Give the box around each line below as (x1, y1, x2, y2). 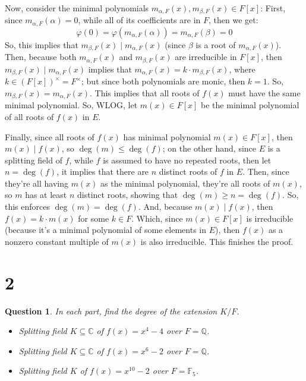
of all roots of (5, 110, 54, 122)
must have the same (228, 86, 301, 99)
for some (78, 212, 109, 224)
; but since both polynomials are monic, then (81, 75, 245, 87)
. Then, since (242, 165, 289, 178)
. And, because (138, 200, 193, 213)
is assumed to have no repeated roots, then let (103, 153, 272, 166)
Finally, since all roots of (5, 130, 94, 143)
